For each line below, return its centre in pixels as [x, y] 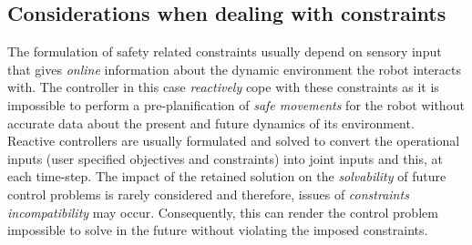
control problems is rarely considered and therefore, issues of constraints [208, 194]
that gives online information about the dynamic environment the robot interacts [235, 69]
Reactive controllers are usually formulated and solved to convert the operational [234, 141]
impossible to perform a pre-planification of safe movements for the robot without [236, 104]
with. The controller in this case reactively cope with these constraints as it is [223, 87]
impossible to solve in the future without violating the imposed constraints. [218, 230]
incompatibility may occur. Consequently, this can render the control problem [223, 212]
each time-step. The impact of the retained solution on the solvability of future [227, 176]
